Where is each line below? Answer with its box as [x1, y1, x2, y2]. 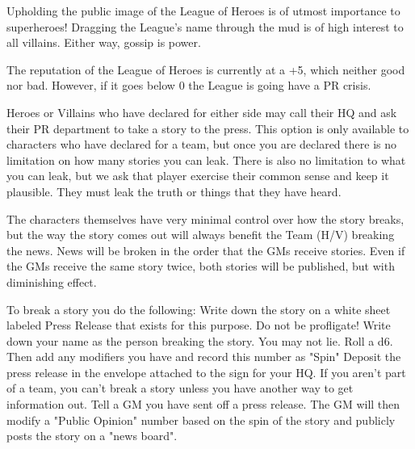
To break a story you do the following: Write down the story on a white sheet [6, 300, 391, 317]
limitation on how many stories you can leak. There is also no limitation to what [6, 151, 406, 168]
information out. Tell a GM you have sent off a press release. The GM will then [6, 396, 400, 413]
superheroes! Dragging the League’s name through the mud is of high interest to [6, 18, 404, 35]
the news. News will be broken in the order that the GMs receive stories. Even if [6, 241, 405, 258]
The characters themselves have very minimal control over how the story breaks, [6, 210, 405, 227]
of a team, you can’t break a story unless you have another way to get [6, 380, 354, 397]
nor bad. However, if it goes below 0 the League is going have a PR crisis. [6, 77, 371, 94]
